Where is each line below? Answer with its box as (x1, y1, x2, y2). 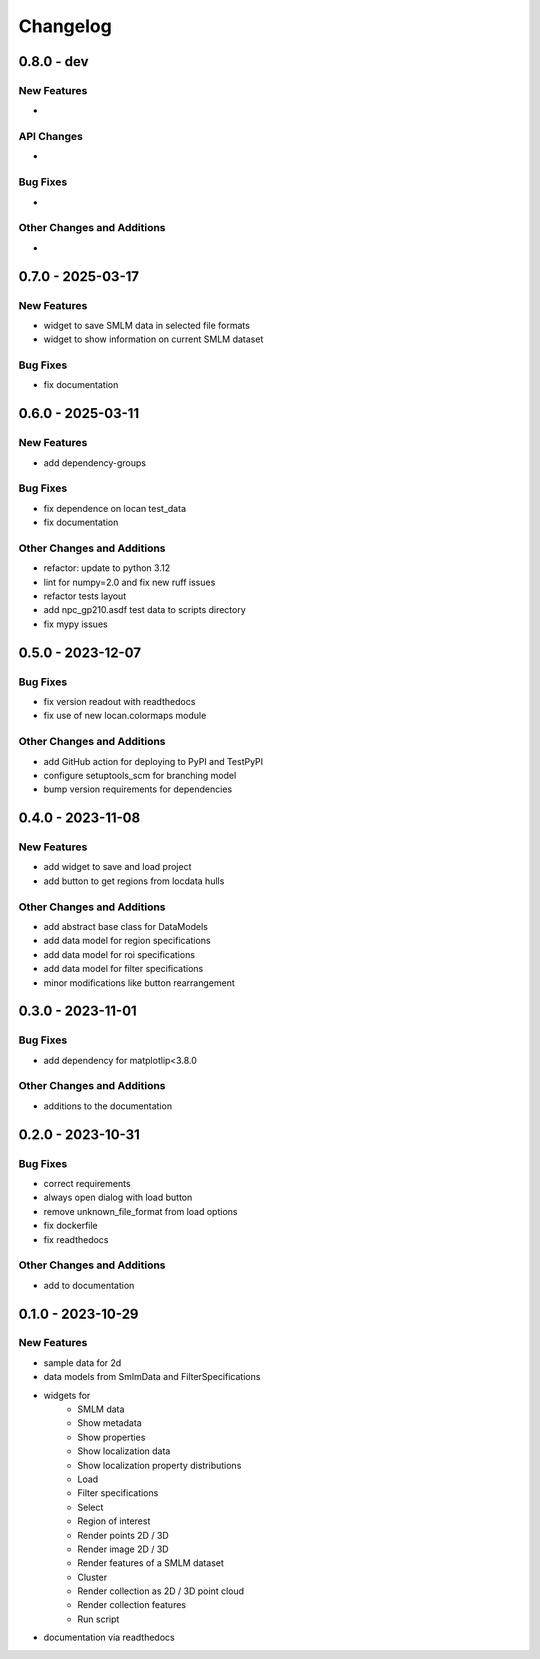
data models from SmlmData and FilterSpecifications (43, 1371, 261, 1383)
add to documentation (43, 1279, 135, 1291)
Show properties (77, 1431, 146, 1443)
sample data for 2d (43, 1356, 122, 1369)
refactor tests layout (43, 590, 127, 602)
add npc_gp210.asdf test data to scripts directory (43, 604, 247, 616)
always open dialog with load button (43, 1191, 193, 1204)
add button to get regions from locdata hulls (43, 875, 225, 887)
